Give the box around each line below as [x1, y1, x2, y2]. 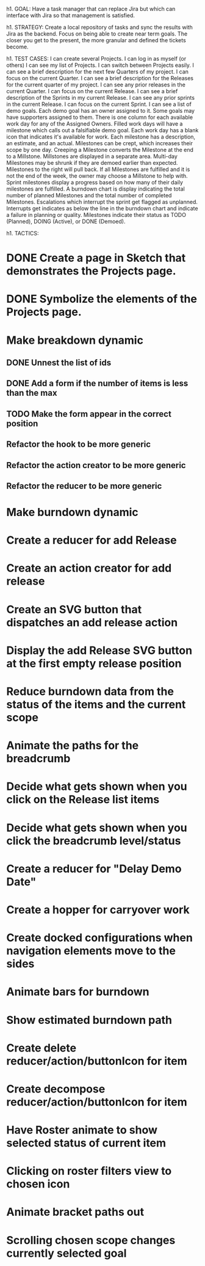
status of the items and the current [6, 698, 186, 711]
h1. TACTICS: [6, 230, 39, 237]
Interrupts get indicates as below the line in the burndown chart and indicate [6, 205, 198, 212]
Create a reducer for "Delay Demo [6, 862, 182, 876]
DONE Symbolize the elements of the [6, 292, 197, 306]
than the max [6, 388, 57, 398]
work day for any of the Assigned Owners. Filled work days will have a [6, 120, 183, 127]
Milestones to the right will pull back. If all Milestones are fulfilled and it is [6, 165, 190, 173]
